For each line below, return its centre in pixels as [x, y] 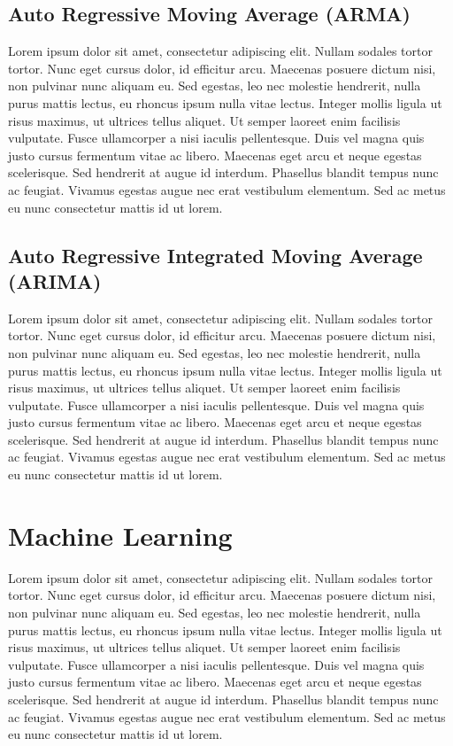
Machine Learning [120, 535]
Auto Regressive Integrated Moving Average [215, 255]
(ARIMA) [55, 280]
